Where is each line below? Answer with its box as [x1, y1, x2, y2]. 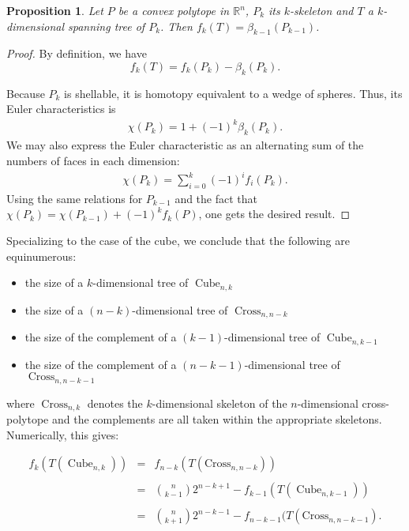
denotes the [87, 394, 143, 411]
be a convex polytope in [118, 2, 230, 18]
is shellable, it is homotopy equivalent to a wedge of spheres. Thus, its [64, 85, 403, 101]
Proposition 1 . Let [6, 2, 103, 18]
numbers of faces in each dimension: [6, 152, 180, 168]
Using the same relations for [6, 190, 143, 206]
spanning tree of [68, 17, 145, 34]
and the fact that [174, 190, 258, 206]
